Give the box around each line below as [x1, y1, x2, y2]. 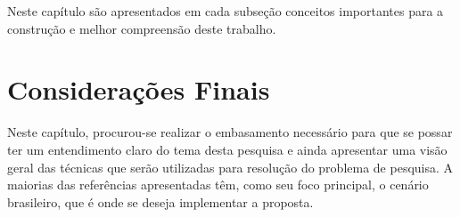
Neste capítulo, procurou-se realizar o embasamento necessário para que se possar [7, 123, 453, 141]
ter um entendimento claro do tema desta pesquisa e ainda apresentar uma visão [7, 140, 448, 158]
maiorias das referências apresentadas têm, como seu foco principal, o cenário [7, 175, 429, 194]
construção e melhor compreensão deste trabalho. [7, 19, 276, 37]
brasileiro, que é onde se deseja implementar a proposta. [7, 192, 314, 211]
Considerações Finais [7, 71, 270, 108]
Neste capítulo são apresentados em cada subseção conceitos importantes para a [7, 2, 444, 20]
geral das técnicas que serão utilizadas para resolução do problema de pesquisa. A [7, 157, 454, 176]
